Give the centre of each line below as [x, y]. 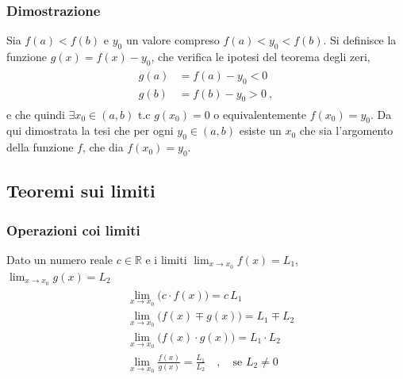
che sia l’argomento [346, 130]
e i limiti [166, 259]
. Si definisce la [360, 40]
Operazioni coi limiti [73, 230]
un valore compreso [173, 40]
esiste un [260, 130]
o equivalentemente [260, 114]
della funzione [40, 147]
